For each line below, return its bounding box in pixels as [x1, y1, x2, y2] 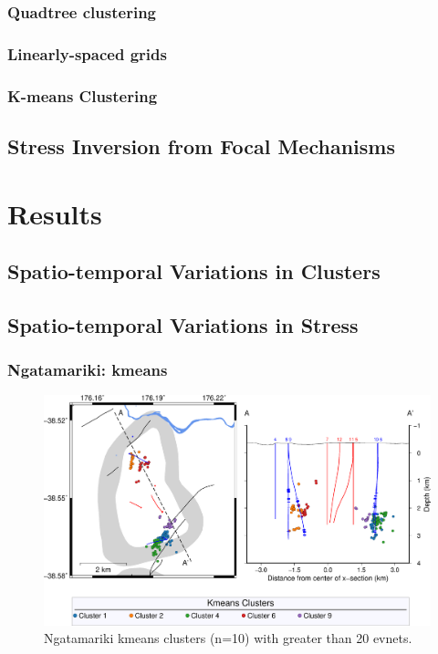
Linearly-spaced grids [7, 42, 167, 65]
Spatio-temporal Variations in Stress [7, 310, 359, 338]
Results [7, 194, 102, 232]
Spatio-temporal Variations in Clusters [7, 257, 381, 285]
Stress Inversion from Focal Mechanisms [7, 131, 395, 160]
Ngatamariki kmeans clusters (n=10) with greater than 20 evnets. [44, 628, 412, 648]
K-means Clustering [7, 84, 158, 107]
